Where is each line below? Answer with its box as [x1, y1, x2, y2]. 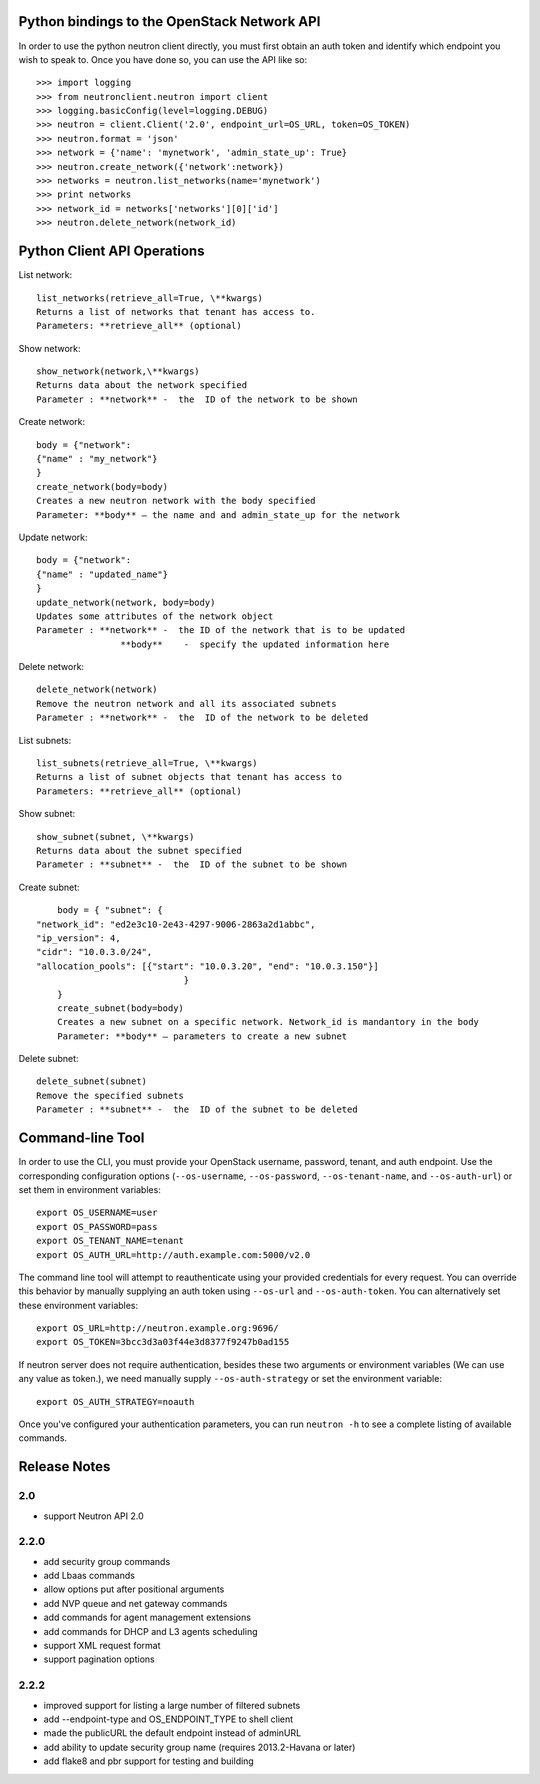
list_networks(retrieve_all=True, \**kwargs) [36, 292, 264, 304]
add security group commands [43, 1555, 171, 1567]
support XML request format [43, 1640, 161, 1652]
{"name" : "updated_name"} [36, 568, 169, 580]
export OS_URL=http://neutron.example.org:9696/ [36, 1323, 279, 1334]
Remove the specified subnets [36, 1090, 185, 1101]
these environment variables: [18, 1299, 139, 1311]
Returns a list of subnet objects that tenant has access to [36, 771, 342, 783]
